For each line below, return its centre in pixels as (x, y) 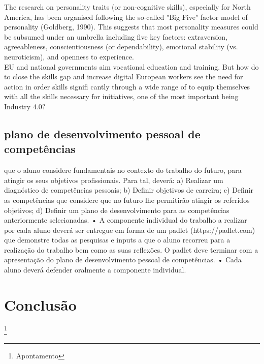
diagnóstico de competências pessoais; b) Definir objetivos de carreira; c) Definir (129, 190)
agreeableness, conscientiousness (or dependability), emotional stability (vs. (121, 47)
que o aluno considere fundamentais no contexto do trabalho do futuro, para (123, 170)
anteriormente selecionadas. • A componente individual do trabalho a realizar (126, 220)
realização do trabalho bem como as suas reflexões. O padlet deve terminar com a (131, 249)
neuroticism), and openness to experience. (69, 56)
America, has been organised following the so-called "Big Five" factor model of (126, 17)
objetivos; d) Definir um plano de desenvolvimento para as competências (117, 210)
